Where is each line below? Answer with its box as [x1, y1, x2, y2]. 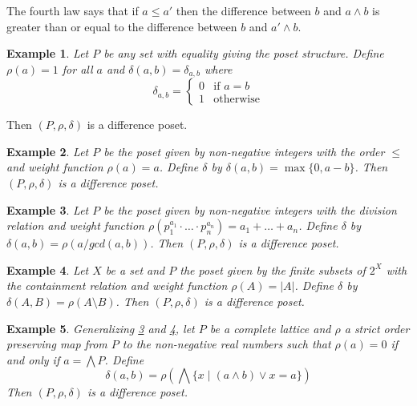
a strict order [344, 320, 410, 336]
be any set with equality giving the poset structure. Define [103, 45, 384, 62]
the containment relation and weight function [6, 277, 228, 294]
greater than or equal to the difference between [6, 18, 237, 34]
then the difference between [176, 2, 311, 18]
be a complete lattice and [209, 320, 331, 336]
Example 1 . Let [6, 45, 89, 62]
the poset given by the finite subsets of [180, 261, 366, 278]
